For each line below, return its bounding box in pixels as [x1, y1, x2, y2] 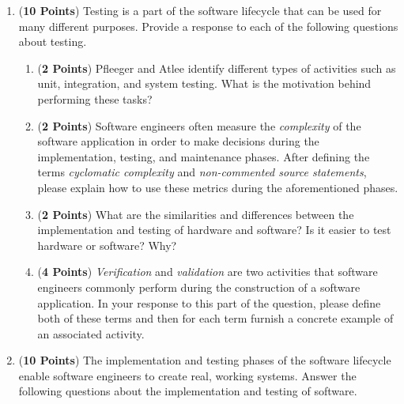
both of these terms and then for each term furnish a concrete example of [37, 310, 394, 327]
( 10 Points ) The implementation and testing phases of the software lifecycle [18, 352, 391, 368]
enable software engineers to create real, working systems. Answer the [18, 367, 357, 383]
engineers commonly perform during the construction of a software [37, 278, 361, 295]
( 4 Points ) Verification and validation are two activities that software [37, 263, 378, 280]
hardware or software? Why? [37, 236, 177, 253]
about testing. [18, 33, 87, 50]
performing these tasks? [37, 90, 153, 107]
